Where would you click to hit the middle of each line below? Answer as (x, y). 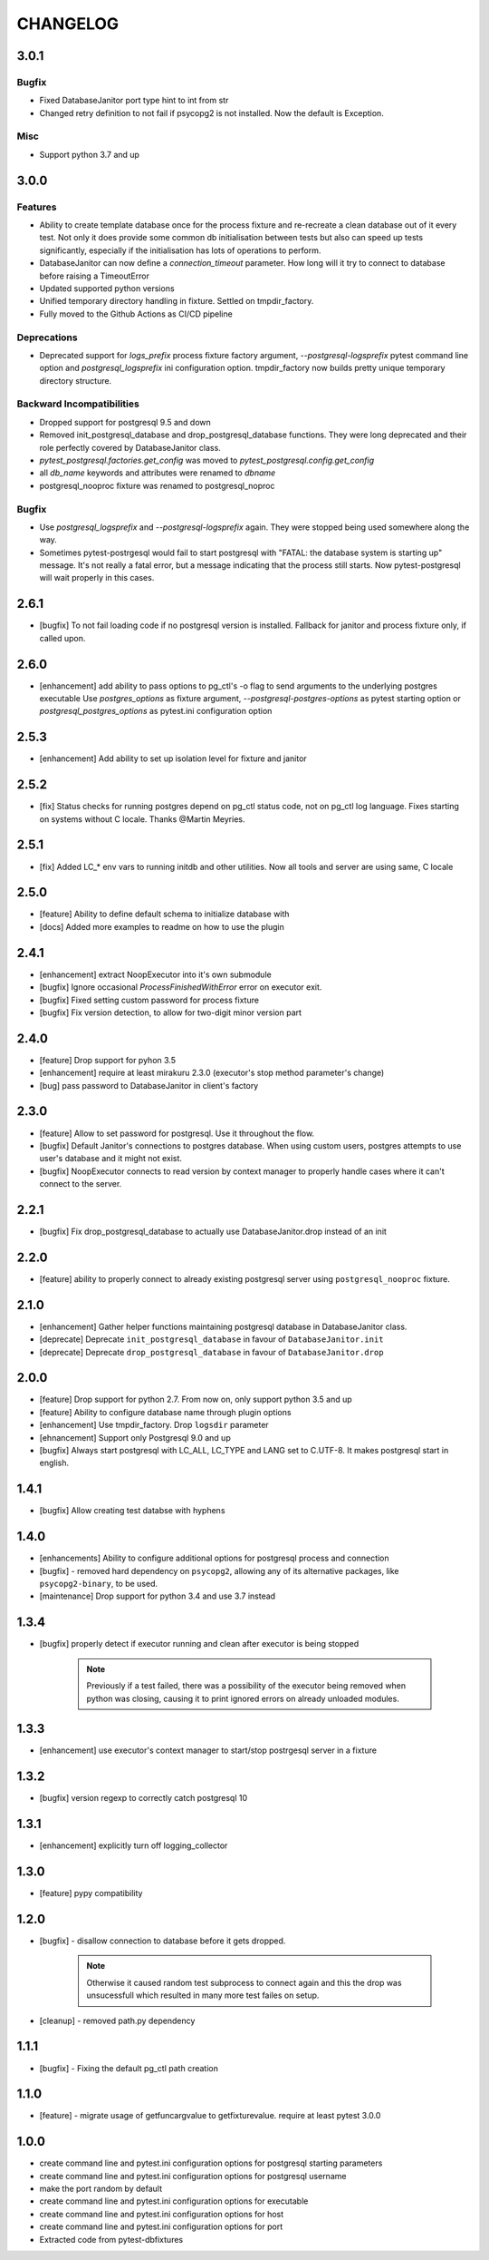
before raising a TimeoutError (94, 276)
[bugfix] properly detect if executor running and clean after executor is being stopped (199, 1644)
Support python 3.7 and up (90, 154)
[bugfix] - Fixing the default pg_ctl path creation (129, 2068)
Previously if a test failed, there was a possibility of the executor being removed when (246, 1686)
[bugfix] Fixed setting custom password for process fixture (149, 1000)
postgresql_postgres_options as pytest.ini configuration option (156, 711)
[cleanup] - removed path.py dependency (117, 2020)
